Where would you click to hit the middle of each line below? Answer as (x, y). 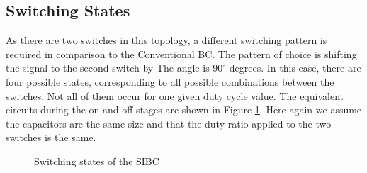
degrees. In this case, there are (295, 68)
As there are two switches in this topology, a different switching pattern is (166, 40)
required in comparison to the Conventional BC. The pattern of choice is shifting (181, 54)
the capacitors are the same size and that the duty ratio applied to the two (169, 123)
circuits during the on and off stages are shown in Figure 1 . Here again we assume (184, 110)
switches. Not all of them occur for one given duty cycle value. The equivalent (175, 95)
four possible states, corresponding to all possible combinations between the (170, 81)
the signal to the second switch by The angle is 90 (114, 68)
